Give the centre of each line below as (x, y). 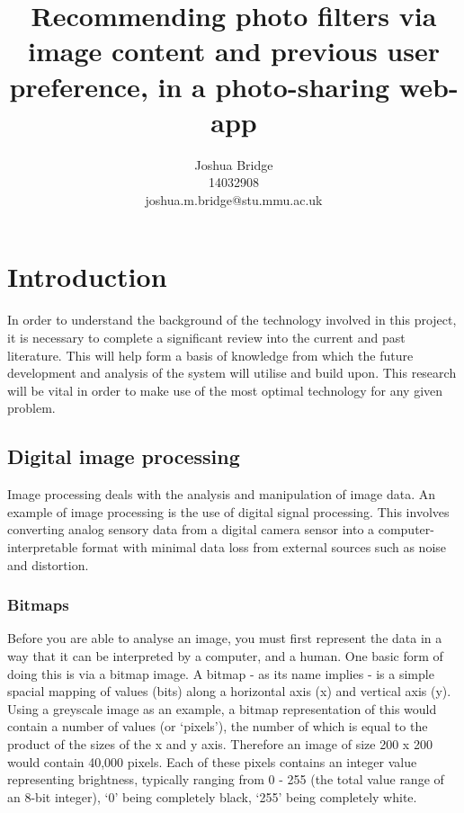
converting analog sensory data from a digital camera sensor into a (191, 529)
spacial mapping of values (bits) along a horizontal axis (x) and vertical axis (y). (229, 691)
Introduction (87, 277)
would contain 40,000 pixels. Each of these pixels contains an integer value (212, 761)
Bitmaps (38, 605)
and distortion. (48, 564)
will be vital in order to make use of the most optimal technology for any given (225, 390)
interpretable (43, 546)
